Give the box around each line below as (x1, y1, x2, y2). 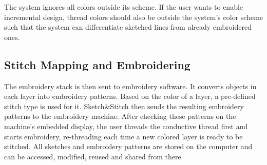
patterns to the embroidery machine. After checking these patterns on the (4, 111, 236, 121)
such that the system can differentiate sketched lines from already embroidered (4, 22, 252, 32)
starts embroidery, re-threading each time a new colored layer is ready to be (4, 131, 243, 141)
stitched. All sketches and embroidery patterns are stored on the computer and (4, 141, 253, 152)
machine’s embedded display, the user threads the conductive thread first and (4, 120, 248, 131)
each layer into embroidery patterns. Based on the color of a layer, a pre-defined (4, 91, 256, 101)
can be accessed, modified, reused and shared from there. (4, 151, 183, 161)
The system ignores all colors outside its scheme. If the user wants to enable (4, 2, 243, 12)
